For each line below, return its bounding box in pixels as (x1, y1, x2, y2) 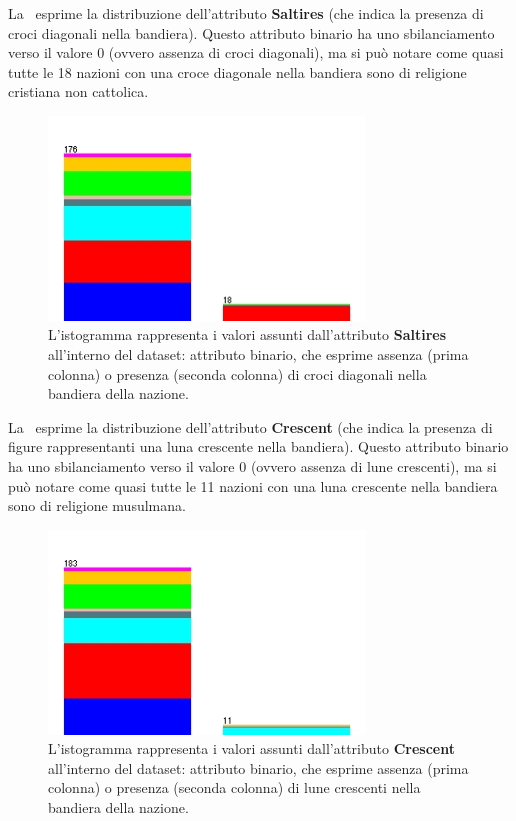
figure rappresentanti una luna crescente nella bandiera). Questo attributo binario (8, 436, 509, 457)
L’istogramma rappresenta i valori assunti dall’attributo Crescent (48, 738, 455, 759)
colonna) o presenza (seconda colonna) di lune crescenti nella (48, 777, 421, 798)
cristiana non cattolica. (8, 81, 149, 102)
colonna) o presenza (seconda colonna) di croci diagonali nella (48, 363, 427, 384)
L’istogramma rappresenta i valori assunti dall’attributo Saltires (48, 324, 447, 345)
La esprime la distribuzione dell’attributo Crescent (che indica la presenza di (8, 416, 493, 437)
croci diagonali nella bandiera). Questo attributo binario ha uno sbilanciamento (8, 22, 495, 43)
